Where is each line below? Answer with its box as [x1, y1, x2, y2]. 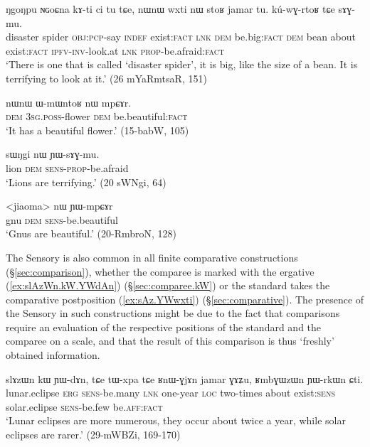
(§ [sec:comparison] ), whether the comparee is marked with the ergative [6, 264, 314, 279]
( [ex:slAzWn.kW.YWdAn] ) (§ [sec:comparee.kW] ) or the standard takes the [6, 278, 330, 293]
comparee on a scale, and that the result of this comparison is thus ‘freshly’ [6, 333, 334, 348]
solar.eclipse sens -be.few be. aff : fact [6, 399, 163, 414]
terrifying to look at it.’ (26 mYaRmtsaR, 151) [6, 70, 207, 85]
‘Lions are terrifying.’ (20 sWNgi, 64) [6, 174, 166, 189]
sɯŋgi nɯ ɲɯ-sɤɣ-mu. [6, 146, 100, 161]
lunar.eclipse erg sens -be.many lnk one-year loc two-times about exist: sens [6, 385, 335, 400]
